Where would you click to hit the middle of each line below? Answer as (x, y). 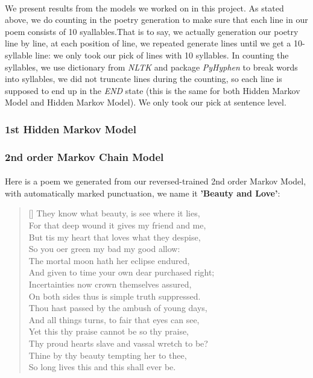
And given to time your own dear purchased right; (122, 272)
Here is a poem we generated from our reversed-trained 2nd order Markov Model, (156, 181)
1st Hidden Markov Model (71, 129)
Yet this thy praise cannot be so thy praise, (109, 331)
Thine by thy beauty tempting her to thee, (108, 355)
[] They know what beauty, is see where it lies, (114, 213)
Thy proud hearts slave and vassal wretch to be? (118, 343)
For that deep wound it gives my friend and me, (117, 225)
